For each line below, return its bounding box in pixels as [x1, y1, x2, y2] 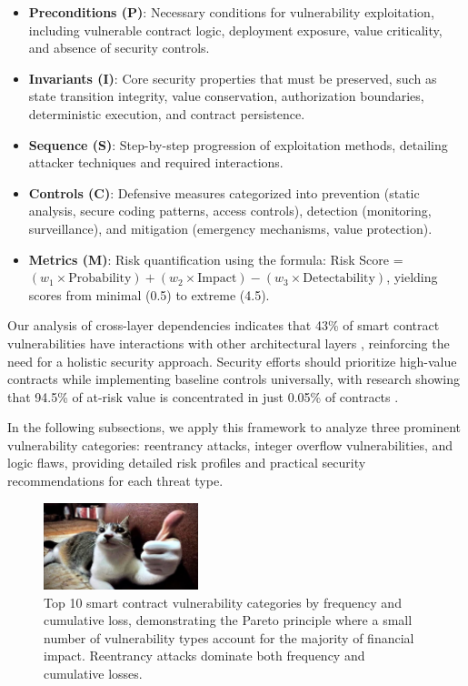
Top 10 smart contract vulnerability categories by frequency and [44, 592, 402, 611]
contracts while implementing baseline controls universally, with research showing [7, 369, 461, 388]
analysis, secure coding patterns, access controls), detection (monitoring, [28, 201, 432, 220]
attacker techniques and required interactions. [28, 153, 284, 172]
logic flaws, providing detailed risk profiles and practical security [7, 453, 366, 472]
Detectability [303, 272, 375, 286]
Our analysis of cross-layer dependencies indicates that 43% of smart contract [7, 316, 440, 335]
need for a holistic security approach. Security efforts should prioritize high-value [7, 351, 457, 370]
